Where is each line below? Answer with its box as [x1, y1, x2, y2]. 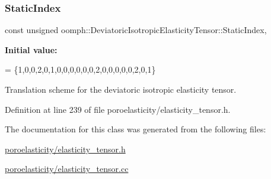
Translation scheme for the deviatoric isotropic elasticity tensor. [5, 83, 237, 95]
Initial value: [5, 43, 58, 56]
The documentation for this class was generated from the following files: [5, 123, 266, 135]
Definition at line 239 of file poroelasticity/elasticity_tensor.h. [5, 103, 231, 115]
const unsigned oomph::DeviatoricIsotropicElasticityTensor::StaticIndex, [5, 24, 267, 36]
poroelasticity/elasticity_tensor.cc [5, 162, 129, 175]
